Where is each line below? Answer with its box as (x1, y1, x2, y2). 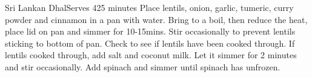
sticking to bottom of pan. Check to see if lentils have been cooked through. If (5, 36, 295, 49)
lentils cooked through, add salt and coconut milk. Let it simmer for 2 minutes (5, 49, 297, 61)
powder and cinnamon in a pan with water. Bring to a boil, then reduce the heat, (5, 13, 308, 25)
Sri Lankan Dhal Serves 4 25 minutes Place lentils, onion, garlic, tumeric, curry (5, 1, 294, 13)
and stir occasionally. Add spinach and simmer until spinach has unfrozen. (5, 60, 280, 73)
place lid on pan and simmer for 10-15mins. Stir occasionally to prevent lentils (5, 25, 296, 38)
